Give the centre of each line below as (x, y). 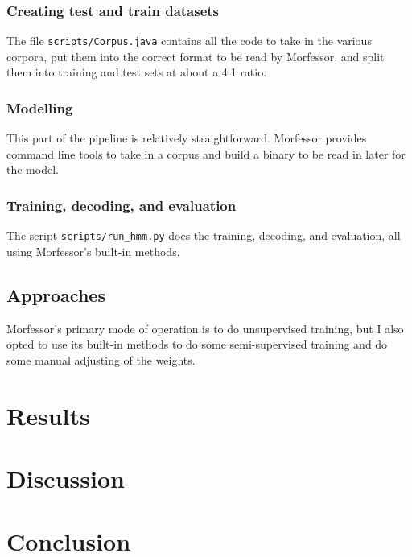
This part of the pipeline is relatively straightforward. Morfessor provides (187, 138)
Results (48, 415)
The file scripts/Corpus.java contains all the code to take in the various (189, 41)
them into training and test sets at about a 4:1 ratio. (137, 72)
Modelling (40, 107)
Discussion (66, 479)
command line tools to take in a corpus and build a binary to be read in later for (206, 153)
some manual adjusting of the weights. (101, 359)
